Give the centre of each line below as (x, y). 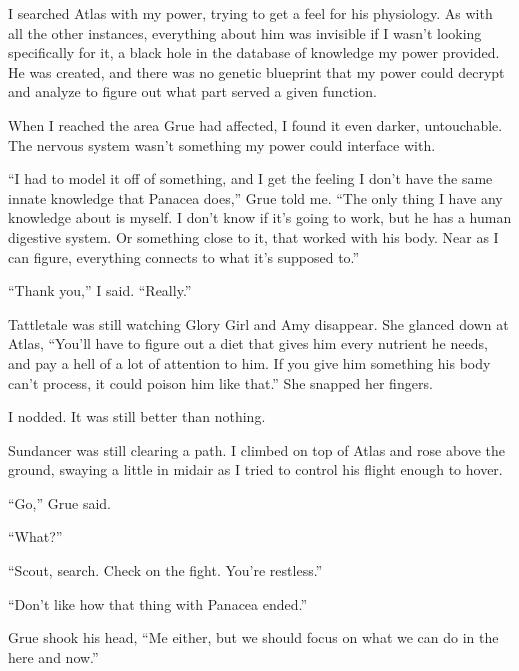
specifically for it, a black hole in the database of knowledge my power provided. (254, 52)
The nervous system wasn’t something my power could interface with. (222, 144)
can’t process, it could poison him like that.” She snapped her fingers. (220, 382)
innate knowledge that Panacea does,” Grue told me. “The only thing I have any (255, 197)
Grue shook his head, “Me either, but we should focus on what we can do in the (253, 637)
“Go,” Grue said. (59, 502)
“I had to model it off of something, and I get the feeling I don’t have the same (250, 178)
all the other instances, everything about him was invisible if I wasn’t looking (245, 32)
